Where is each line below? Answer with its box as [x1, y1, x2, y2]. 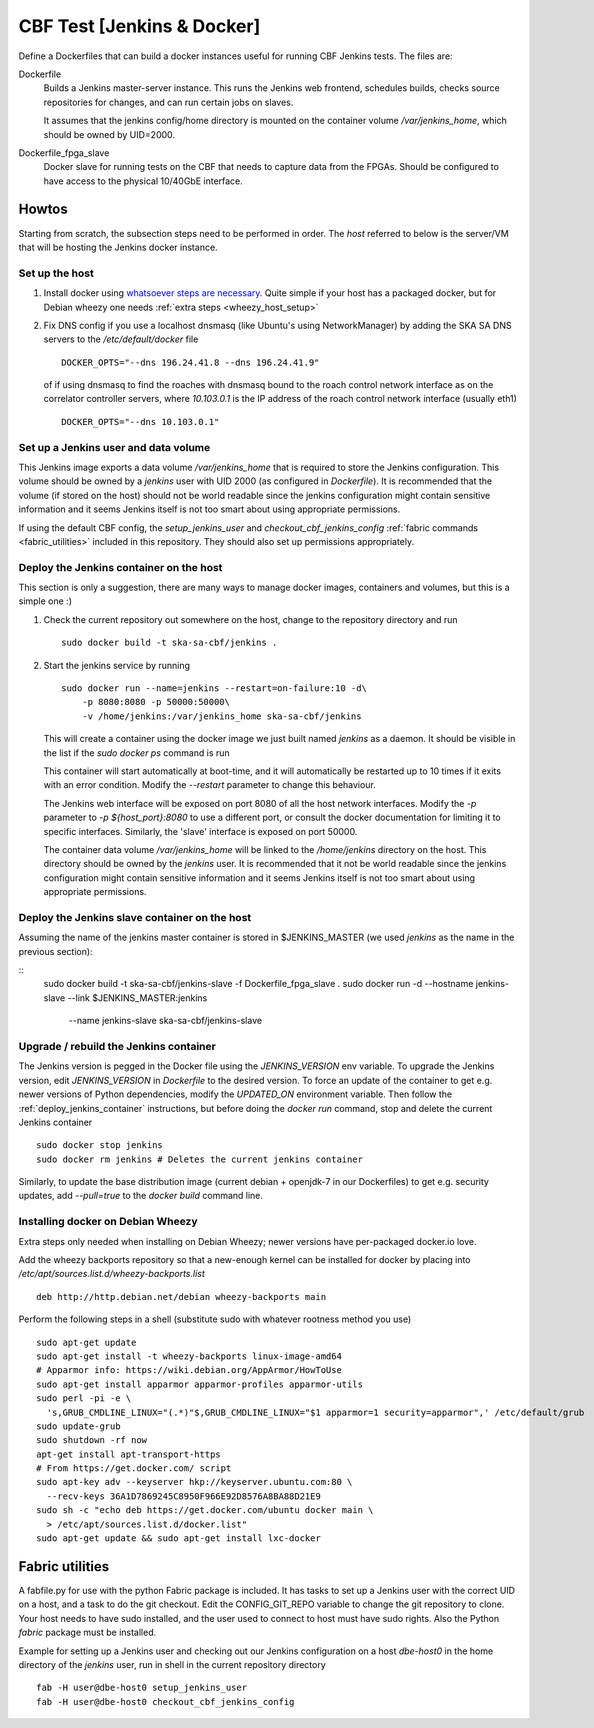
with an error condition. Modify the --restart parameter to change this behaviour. [43, 779, 377, 791]
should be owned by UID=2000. [43, 128, 175, 140]
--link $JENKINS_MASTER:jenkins [67, 991, 208, 1004]
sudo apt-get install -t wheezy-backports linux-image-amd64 [36, 1350, 342, 1362]
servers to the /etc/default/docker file [43, 333, 199, 345]
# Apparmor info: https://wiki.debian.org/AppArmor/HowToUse [36, 1365, 342, 1376]
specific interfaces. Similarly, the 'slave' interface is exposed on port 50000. [43, 825, 358, 837]
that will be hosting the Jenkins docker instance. [18, 241, 219, 253]
